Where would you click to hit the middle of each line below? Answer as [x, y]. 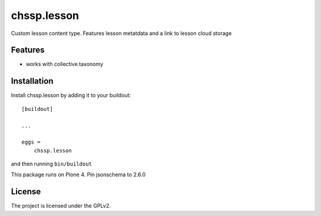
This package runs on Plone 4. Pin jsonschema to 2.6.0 [78, 174]
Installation [32, 81]
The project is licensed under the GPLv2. [61, 206]
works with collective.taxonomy [64, 64]
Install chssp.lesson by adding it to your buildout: [71, 96]
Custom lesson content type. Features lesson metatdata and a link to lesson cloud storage [121, 33]
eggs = [31, 142]
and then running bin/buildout [51, 164]
